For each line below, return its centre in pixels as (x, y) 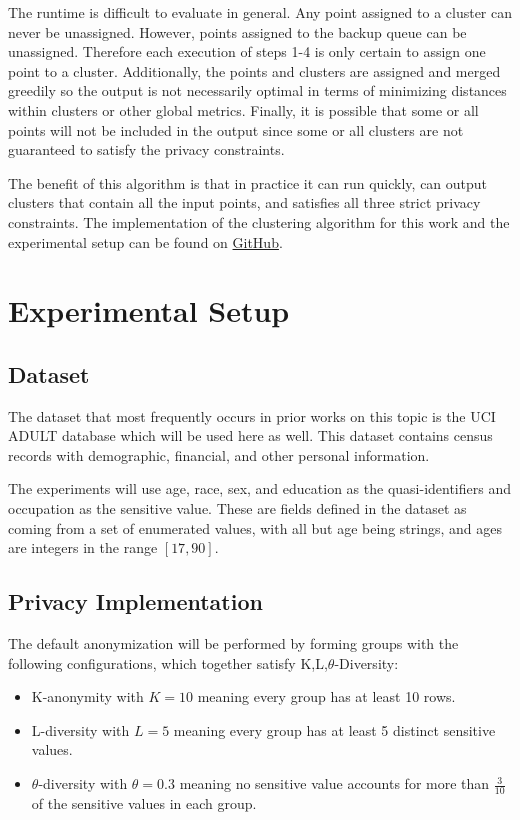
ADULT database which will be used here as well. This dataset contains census (250, 435)
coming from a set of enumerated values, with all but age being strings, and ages (255, 527)
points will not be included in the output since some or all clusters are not (236, 129)
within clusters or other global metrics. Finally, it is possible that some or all (243, 109)
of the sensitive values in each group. (144, 802)
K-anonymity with (87, 696)
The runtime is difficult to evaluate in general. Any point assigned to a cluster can (260, 12)
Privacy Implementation (135, 601)
